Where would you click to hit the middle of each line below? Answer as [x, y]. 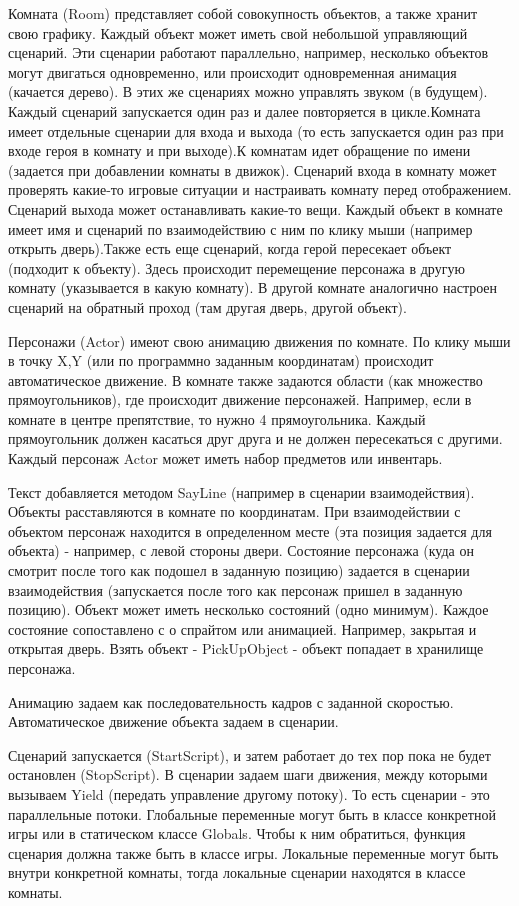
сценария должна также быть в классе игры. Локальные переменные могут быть [253, 852]
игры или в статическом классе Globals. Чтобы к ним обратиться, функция [237, 833]
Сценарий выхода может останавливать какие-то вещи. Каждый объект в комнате [255, 208]
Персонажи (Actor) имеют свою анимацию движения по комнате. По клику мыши [259, 340]
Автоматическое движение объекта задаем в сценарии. [173, 721]
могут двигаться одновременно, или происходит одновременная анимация [232, 71]
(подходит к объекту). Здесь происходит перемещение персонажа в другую [236, 267]
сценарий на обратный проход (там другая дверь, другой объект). [207, 306]
